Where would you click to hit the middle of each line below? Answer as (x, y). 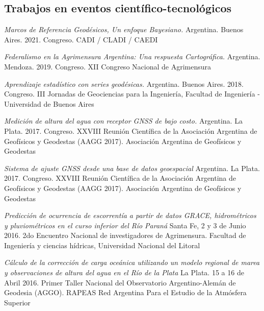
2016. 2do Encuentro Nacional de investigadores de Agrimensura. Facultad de (125, 235)
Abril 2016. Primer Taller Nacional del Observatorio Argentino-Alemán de (120, 282)
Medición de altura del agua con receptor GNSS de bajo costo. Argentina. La (123, 121)
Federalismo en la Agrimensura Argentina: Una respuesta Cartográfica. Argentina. (132, 56)
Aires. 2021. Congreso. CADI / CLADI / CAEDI (81, 39)
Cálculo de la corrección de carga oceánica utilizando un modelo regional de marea (132, 262)
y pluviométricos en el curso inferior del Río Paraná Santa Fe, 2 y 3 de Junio (125, 225)
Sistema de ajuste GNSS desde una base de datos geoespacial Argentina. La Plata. (132, 168)
